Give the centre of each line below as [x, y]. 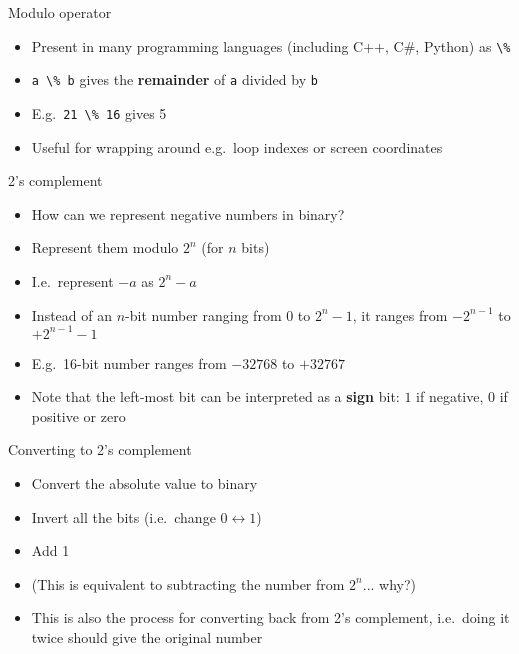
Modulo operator [60, 12]
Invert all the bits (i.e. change [123, 516]
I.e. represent [72, 280]
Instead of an [71, 314]
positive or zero [78, 415]
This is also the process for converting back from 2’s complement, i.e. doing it [270, 617]
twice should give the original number [147, 636]
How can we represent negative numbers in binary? [188, 213]
